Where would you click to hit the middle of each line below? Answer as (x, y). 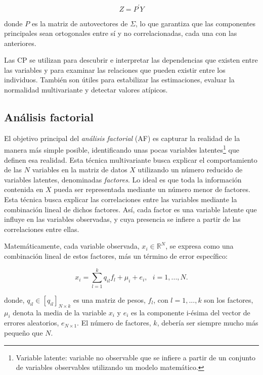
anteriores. (20, 43)
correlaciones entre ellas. (42, 229)
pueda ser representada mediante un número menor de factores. (152, 189)
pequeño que (24, 332)
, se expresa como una (200, 246)
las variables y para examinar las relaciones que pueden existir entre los (115, 69)
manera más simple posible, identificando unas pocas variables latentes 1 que (122, 149)
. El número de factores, (114, 323)
